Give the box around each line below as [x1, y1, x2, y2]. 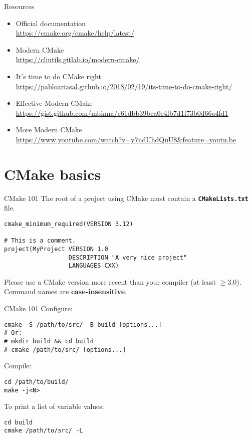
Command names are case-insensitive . [4, 286, 127, 297]
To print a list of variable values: [4, 401, 104, 411]
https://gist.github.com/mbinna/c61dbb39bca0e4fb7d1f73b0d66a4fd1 [16, 107, 228, 118]
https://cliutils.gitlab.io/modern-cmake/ [16, 54, 140, 65]
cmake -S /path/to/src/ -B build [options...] [4, 321, 162, 328]
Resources [4, 1, 35, 11]
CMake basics [4, 163, 101, 184]
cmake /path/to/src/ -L [4, 427, 83, 434]
